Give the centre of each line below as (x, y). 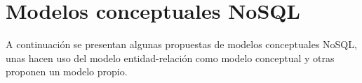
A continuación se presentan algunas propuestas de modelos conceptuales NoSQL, (181, 44)
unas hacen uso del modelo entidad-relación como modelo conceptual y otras (170, 58)
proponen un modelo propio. (67, 71)
